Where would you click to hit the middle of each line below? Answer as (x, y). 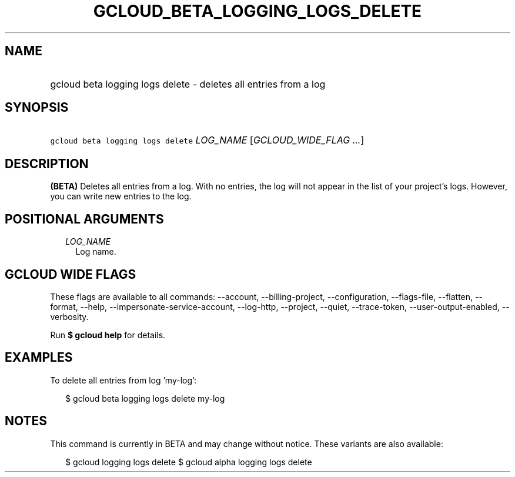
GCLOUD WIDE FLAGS (71, 274)
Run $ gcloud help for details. (108, 335)
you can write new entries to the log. (121, 196)
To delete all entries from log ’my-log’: (123, 380)
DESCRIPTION (47, 164)
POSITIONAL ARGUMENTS (84, 219)
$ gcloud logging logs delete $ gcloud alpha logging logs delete (189, 462)
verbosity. (69, 316)
